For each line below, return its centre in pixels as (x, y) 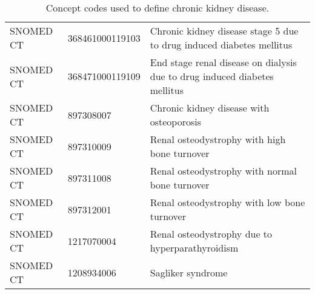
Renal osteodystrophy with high (218, 139)
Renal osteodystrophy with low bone (227, 202)
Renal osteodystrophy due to (211, 234)
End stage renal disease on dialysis (223, 62)
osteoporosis (176, 122)
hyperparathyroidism (194, 248)
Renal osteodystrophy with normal (224, 171)
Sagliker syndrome (189, 272)
